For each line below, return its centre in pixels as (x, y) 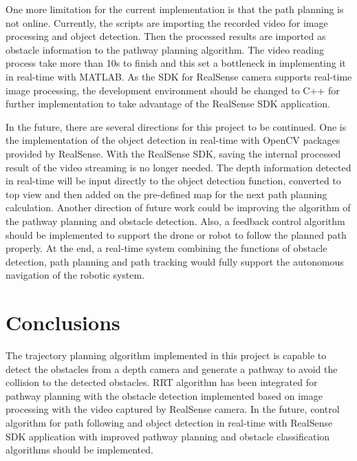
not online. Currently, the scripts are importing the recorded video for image (167, 22)
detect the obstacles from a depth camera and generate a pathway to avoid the (172, 368)
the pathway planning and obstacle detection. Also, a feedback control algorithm (175, 221)
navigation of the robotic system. (75, 275)
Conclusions (63, 322)
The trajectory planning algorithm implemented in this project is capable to (166, 355)
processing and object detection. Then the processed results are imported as (166, 36)
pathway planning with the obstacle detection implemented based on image (164, 395)
